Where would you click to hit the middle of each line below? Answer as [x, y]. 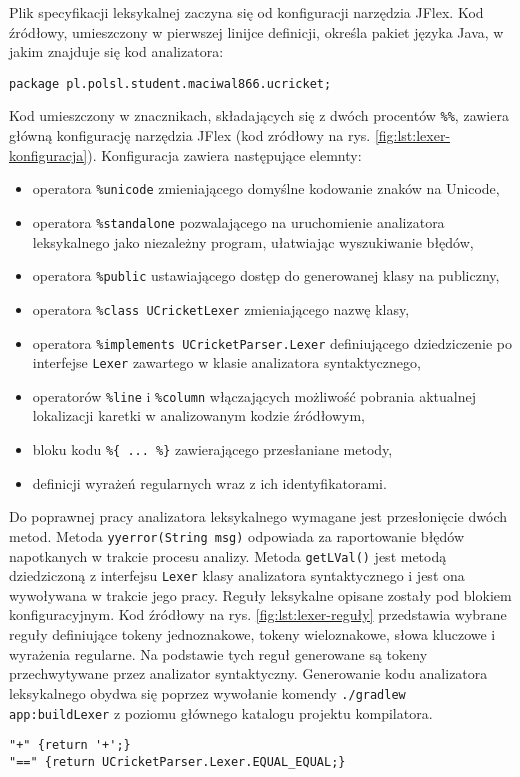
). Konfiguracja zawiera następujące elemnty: [224, 154]
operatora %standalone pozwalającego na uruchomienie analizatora [238, 221]
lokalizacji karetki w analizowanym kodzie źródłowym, [199, 415]
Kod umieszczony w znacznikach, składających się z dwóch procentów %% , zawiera [259, 115]
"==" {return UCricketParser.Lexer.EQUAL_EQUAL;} [177, 761]
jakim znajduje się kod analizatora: [116, 51]
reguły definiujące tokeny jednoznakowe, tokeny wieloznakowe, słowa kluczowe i [252, 634]
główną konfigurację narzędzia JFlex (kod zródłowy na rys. [190, 135]
